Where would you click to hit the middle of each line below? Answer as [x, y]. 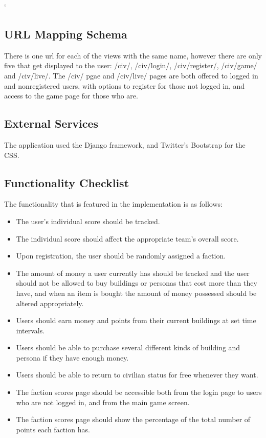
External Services [51, 123]
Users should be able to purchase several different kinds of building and [128, 347]
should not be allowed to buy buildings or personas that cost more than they [137, 283]
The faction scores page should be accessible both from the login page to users [139, 392]
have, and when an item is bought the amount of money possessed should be [136, 293]
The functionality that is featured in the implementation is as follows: [113, 204]
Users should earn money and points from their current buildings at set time [136, 320]
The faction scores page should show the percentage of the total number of [133, 419]
